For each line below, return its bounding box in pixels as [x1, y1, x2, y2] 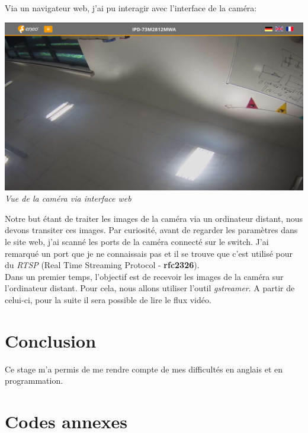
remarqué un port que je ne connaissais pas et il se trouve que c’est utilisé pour [5, 247, 293, 259]
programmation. [5, 374, 63, 387]
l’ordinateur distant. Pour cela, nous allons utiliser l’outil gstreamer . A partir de [5, 282, 295, 294]
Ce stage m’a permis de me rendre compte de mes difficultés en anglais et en [5, 362, 283, 375]
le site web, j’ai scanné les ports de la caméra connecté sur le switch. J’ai [5, 235, 269, 247]
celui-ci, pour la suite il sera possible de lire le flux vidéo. [5, 293, 211, 305]
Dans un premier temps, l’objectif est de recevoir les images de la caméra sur [5, 270, 284, 282]
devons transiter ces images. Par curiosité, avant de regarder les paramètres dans [5, 224, 298, 236]
